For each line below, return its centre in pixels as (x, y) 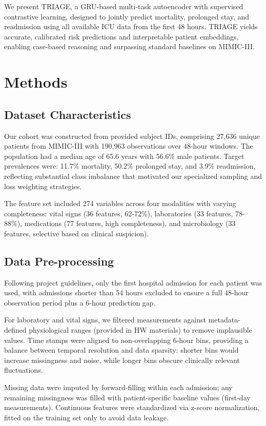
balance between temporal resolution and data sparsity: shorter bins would (121, 350)
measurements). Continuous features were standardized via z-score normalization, (132, 407)
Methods (36, 82)
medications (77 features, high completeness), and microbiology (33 (130, 223)
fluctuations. (24, 370)
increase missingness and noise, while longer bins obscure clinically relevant (122, 360)
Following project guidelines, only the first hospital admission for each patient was (133, 282)
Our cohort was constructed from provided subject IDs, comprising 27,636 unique (132, 136)
